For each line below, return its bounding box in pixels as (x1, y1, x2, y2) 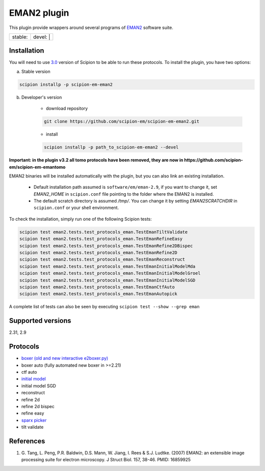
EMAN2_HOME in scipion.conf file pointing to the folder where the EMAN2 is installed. (33, 191, 214, 197)
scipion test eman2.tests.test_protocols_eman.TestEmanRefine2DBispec (19, 243, 193, 248)
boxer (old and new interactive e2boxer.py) (21, 355, 108, 361)
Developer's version (21, 94, 62, 100)
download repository (46, 106, 88, 112)
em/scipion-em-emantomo (9, 164, 66, 170)
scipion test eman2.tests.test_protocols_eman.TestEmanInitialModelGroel (19, 270, 201, 276)
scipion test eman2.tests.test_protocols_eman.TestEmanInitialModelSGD (19, 277, 196, 283)
